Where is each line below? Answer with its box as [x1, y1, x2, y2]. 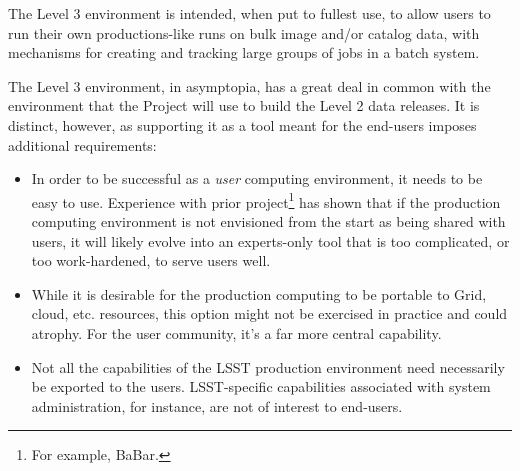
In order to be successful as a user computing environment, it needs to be [31, 168, 483, 189]
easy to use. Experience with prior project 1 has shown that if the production [31, 188, 501, 212]
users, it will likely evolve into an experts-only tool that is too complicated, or [31, 230, 510, 251]
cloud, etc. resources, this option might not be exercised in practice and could [31, 303, 508, 324]
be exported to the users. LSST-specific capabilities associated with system [31, 376, 491, 397]
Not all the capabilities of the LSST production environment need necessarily [31, 356, 505, 377]
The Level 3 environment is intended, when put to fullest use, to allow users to [8, 3, 491, 23]
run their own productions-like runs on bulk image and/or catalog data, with [8, 22, 480, 43]
